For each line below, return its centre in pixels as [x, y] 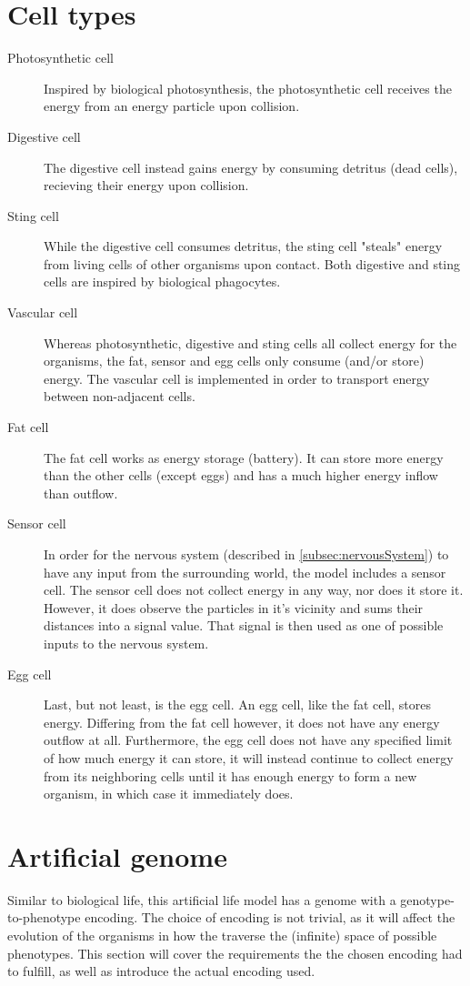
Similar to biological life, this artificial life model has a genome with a [202, 899]
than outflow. [81, 493]
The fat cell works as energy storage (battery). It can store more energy [244, 457]
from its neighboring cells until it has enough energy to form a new [230, 775]
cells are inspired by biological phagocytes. [162, 282]
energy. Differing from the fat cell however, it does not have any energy [242, 722]
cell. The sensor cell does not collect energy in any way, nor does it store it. [254, 590]
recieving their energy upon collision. [146, 185]
